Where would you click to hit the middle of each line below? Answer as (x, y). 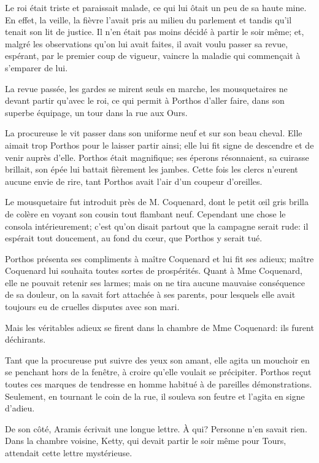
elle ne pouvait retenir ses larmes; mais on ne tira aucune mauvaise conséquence (155, 282)
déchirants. (25, 339)
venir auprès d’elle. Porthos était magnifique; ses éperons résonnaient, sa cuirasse (157, 157)
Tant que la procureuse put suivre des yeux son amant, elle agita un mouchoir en (157, 360)
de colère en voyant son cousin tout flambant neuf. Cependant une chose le (145, 213)
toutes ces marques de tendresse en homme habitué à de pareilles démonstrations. (159, 384)
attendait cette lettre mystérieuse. (69, 453)
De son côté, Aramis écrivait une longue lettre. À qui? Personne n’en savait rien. (156, 428)
